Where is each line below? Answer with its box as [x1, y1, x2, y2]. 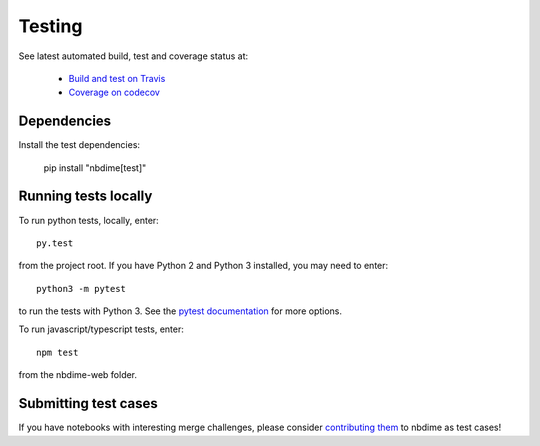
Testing [18, 15, 83, 37]
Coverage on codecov [68, 86, 160, 99]
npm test [36, 346, 79, 358]
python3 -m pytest [36, 283, 127, 294]
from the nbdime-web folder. [18, 369, 138, 381]
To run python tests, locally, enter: [18, 214, 159, 226]
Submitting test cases [18, 395, 159, 412]
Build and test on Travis [68, 72, 166, 84]
